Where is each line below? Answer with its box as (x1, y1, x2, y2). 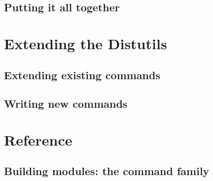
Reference (4, 129, 72, 150)
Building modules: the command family (4, 163, 210, 179)
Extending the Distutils (4, 33, 167, 53)
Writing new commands (4, 96, 128, 111)
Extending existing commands (4, 67, 160, 82)
